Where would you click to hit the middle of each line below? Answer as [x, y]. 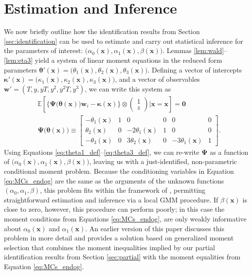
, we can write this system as [128, 88]
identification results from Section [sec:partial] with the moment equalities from [122, 257]
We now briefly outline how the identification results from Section [102, 31]
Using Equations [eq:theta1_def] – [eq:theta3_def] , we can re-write [102, 152]
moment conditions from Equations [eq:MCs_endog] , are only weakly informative [125, 219]
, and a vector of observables [157, 79]
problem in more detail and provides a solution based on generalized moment [119, 238]
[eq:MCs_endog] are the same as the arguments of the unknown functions [114, 180]
